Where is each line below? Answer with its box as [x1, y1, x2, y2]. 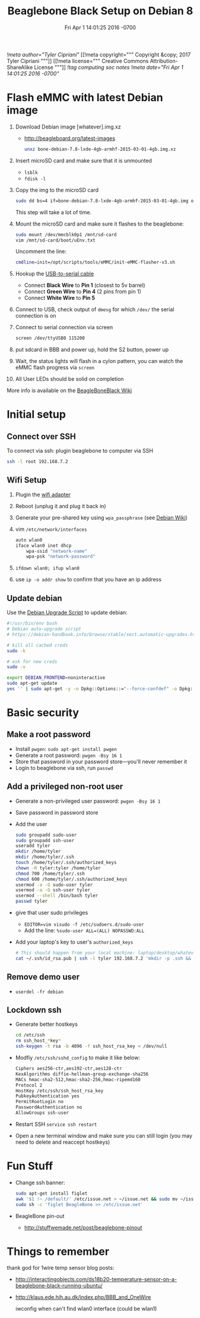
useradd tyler [15, 843, 50, 849]
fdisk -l [24, 176, 46, 182]
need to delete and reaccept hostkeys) [15, 1138, 110, 1145]
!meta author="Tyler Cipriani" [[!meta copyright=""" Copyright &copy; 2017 [7, 51, 191, 58]
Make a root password [7, 730, 91, 740]
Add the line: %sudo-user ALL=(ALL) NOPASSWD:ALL [24, 927, 145, 934]
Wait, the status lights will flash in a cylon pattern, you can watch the [15, 358, 183, 365]
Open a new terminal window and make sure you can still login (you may [15, 1132, 192, 1139]
